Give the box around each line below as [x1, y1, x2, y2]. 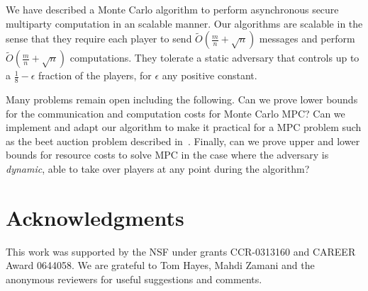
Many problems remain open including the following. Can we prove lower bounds [6, 92, 358, 107]
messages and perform [259, 31, 355, 46]
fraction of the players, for [38, 68, 152, 83]
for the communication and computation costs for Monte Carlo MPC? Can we [6, 105, 345, 120]
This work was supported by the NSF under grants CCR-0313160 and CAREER [6, 244, 356, 258]
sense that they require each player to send [6, 31, 192, 46]
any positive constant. [162, 68, 257, 83]
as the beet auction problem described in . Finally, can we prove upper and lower [6, 133, 360, 148]
